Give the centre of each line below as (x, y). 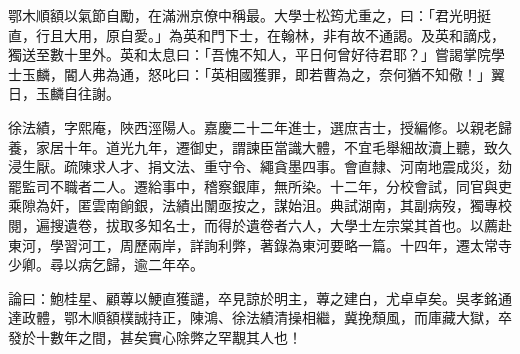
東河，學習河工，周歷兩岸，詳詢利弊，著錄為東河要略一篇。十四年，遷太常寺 (260, 244)
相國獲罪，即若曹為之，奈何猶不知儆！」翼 (364, 73)
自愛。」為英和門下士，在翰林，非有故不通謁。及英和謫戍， (312, 34)
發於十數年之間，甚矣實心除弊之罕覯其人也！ (155, 336)
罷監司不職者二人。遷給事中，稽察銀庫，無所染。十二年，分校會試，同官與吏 (260, 185)
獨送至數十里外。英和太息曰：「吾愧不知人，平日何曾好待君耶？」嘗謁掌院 (249, 54)
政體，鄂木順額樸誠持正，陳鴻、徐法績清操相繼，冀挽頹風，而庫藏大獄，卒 (266, 317)
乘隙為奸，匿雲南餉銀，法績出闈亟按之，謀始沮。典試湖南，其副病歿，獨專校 (260, 205)
